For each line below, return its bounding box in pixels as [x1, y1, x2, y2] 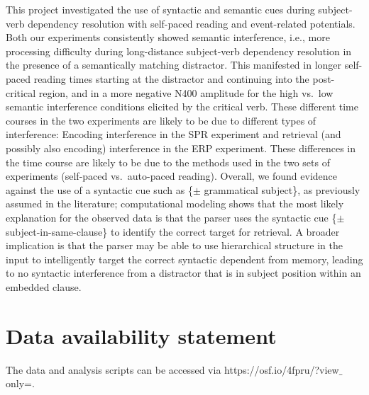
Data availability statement [6, 321, 277, 350]
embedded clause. [6, 279, 82, 294]
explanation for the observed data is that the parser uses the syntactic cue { [6, 210, 337, 224]
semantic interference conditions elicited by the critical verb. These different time [6, 99, 358, 114]
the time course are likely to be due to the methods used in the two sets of [6, 154, 330, 169]
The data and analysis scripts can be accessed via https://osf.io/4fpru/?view [6, 362, 339, 377]
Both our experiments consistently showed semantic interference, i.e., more [6, 30, 330, 45]
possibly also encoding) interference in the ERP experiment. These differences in [6, 140, 356, 155]
